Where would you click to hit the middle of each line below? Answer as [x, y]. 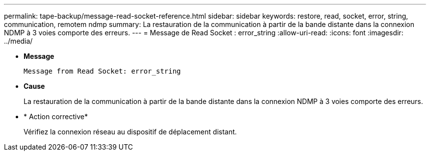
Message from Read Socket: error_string [102, 71]
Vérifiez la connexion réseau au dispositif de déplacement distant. [130, 132]
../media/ [18, 41]
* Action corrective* [56, 116]
